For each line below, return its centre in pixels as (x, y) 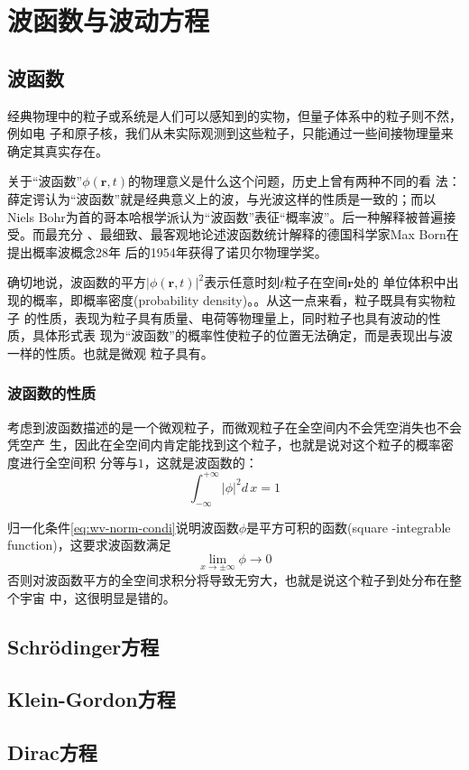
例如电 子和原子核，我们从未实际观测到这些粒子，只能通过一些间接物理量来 (230, 133)
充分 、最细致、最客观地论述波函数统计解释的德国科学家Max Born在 (258, 234)
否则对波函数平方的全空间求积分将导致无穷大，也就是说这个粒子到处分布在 (228, 580)
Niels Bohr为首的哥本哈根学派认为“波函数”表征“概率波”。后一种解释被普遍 (225, 216)
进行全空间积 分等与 (78, 462)
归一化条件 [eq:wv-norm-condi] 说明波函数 (123, 527)
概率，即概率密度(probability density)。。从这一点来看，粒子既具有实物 (238, 299)
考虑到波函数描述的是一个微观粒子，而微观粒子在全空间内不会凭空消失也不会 (234, 427)
